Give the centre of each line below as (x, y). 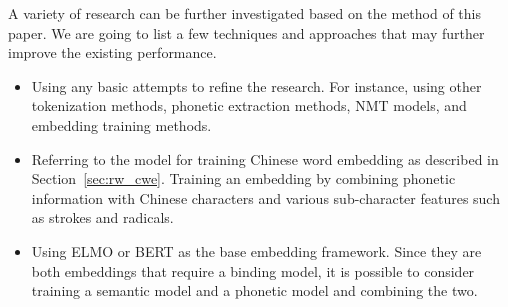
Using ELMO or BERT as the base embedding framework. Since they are (256, 250)
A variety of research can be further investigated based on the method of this (244, 13)
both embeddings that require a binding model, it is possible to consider (253, 270)
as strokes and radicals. (102, 217)
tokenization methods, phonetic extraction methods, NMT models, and (249, 105)
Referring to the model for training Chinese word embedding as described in (265, 158)
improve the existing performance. (112, 52)
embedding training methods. (121, 124)
